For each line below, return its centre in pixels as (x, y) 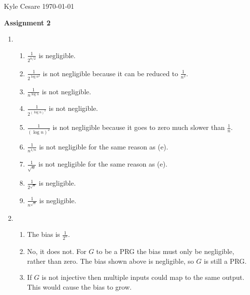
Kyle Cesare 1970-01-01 (39, 6)
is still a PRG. (225, 261)
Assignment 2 (27, 22)
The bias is (44, 234)
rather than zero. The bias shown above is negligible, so (111, 261)
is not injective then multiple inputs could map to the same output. (143, 277)
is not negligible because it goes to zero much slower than (139, 127)
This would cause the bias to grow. (79, 286)
